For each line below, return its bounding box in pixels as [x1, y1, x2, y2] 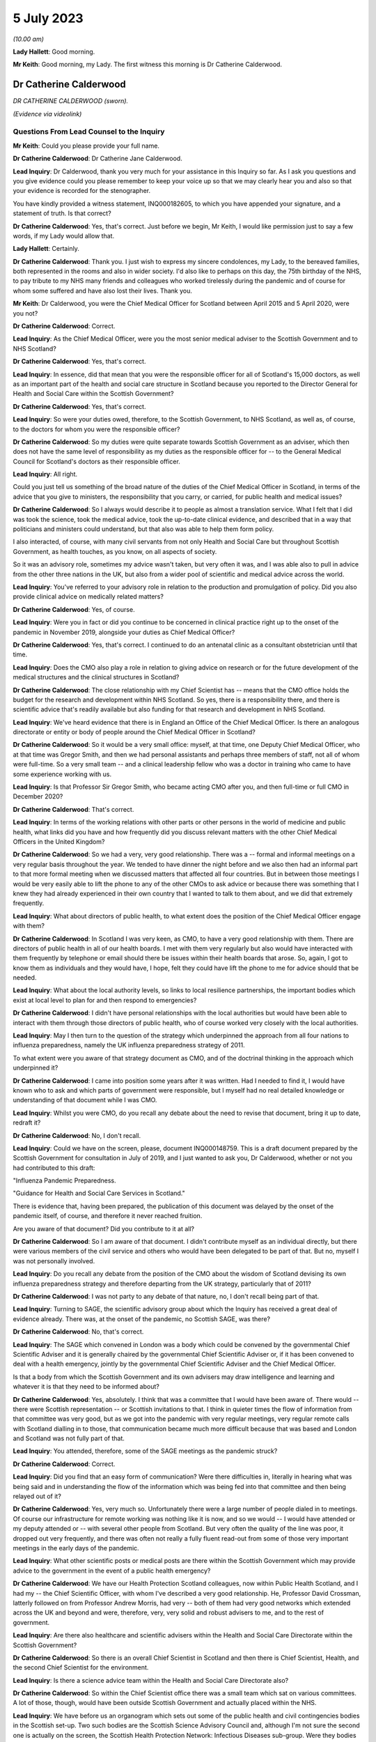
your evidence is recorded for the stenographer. [13, 187, 151, 195]
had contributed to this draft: [13, 1164, 95, 1172]
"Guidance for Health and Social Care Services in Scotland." [13, 1189, 186, 1198]
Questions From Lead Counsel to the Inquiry [13, 127, 165, 137]
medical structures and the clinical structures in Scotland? [13, 673, 180, 681]
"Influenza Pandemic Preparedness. [13, 1176, 116, 1185]
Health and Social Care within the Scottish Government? [13, 390, 174, 398]
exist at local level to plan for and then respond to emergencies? [13, 996, 197, 1004]
